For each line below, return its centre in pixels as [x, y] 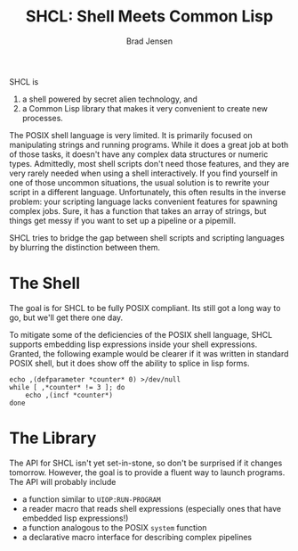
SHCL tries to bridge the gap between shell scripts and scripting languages [147, 237]
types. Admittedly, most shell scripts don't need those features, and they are [149, 163]
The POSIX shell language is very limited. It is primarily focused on [131, 135]
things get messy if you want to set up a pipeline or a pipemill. [123, 220]
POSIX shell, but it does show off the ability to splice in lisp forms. [130, 363]
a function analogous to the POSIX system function [114, 527]
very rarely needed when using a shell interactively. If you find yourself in [144, 173]
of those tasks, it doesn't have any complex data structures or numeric [139, 154]
